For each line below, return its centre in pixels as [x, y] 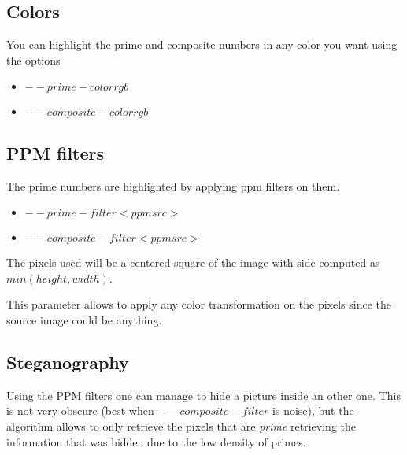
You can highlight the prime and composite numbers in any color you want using [202, 44]
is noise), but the [313, 411]
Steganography [68, 362]
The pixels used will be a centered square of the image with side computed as [193, 263]
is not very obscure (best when [80, 411]
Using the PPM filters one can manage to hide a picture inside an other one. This [203, 395]
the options [33, 59]
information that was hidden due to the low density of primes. [156, 441]
